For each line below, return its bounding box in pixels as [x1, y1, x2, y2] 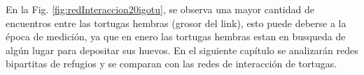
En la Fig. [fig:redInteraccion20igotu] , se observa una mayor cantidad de [6, 2, 314, 16]
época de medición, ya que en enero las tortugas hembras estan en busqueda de [6, 29, 346, 44]
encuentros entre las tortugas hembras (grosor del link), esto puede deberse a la [6, 15, 346, 30]
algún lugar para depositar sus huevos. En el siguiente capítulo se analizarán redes [6, 42, 358, 57]
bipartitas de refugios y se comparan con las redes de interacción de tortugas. [6, 56, 337, 71]
